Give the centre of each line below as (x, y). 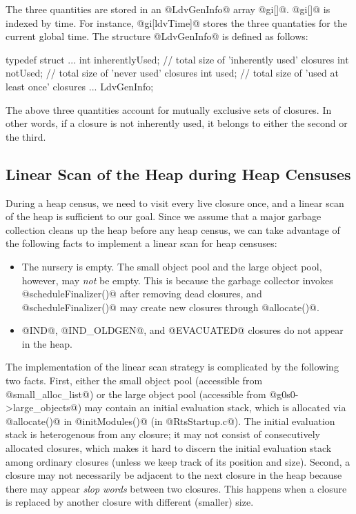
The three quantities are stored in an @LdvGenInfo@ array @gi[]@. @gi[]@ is (168, 9)
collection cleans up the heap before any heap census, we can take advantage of (173, 229)
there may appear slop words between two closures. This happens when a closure (176, 488)
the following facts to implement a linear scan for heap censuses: (141, 243)
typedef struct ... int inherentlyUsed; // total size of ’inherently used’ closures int (177, 59)
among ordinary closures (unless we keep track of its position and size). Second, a (178, 461)
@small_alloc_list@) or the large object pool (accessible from (136, 394)
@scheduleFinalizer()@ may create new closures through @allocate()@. (170, 307)
